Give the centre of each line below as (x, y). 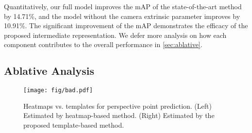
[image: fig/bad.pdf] (58, 91)
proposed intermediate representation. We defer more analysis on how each (115, 35)
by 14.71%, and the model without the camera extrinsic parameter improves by (122, 16)
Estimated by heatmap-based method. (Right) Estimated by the (119, 115)
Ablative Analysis (49, 71)
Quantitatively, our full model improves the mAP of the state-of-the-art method (123, 6)
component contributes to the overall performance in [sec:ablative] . (103, 44)
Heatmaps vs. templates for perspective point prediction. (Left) (118, 106)
